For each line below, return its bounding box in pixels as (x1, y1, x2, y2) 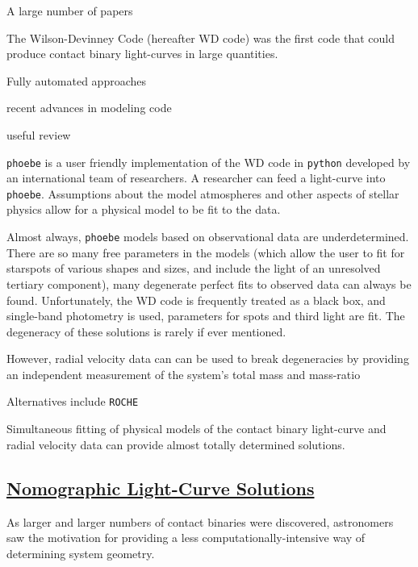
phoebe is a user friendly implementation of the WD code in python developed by (6, 153, 411, 170)
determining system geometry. (6, 544, 155, 561)
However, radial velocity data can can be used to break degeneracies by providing (6, 350, 409, 367)
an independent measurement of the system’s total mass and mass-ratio (6, 365, 361, 382)
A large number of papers (6, 2, 133, 19)
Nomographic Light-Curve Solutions (6, 475, 315, 500)
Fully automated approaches (6, 72, 146, 89)
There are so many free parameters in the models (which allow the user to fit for (6, 244, 405, 261)
